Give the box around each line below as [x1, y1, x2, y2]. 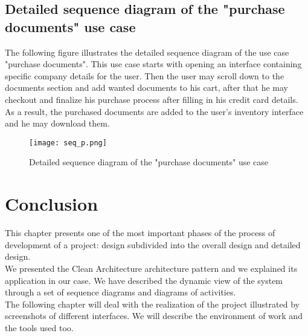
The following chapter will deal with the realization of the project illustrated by [5, 297, 300, 310]
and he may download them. [5, 117, 110, 130]
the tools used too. [5, 321, 74, 334]
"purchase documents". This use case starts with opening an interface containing [5, 58, 302, 70]
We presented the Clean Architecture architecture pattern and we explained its [5, 262, 298, 274]
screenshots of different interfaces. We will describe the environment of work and [5, 309, 303, 322]
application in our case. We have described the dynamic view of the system [5, 274, 283, 286]
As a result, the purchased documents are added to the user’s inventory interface [5, 105, 304, 117]
